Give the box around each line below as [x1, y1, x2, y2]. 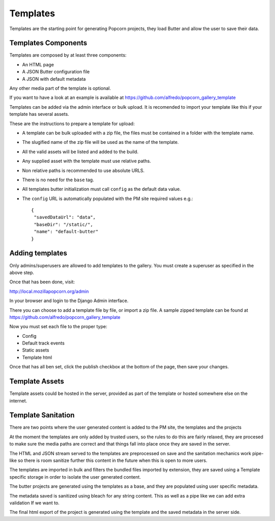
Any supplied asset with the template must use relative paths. [22, 158, 151, 164]
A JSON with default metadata [22, 76, 86, 82]
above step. [9, 269, 34, 276]
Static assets [22, 347, 49, 353]
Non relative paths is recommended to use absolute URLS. [22, 167, 145, 173]
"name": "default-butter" [34, 229, 99, 235]
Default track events [22, 340, 65, 346]
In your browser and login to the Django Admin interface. [9, 297, 129, 304]
